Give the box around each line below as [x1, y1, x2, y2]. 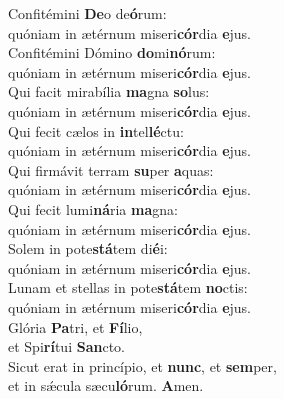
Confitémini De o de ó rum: [8, 3, 167, 23]
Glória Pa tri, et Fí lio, [8, 316, 143, 337]
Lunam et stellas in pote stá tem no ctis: [8, 277, 248, 298]
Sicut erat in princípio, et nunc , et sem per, [8, 355, 277, 376]
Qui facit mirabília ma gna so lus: [8, 81, 210, 102]
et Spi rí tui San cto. [8, 336, 125, 357]
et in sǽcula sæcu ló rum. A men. [8, 375, 204, 396]
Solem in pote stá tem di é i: [8, 238, 168, 259]
